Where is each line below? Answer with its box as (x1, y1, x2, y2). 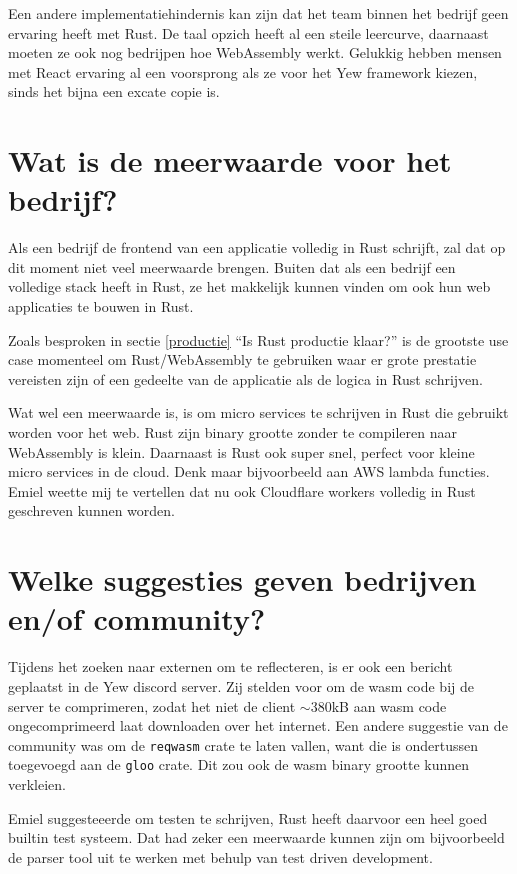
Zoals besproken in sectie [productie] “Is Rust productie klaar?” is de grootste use (8, 329, 509, 350)
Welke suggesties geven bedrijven (8, 559, 477, 600)
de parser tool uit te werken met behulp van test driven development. (8, 846, 433, 867)
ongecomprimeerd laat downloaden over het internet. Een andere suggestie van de (8, 715, 508, 736)
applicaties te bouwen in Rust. (8, 296, 194, 317)
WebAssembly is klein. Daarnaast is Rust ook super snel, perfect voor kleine (8, 441, 475, 462)
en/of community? (8, 598, 266, 639)
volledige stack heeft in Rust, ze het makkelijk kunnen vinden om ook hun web (8, 276, 491, 297)
